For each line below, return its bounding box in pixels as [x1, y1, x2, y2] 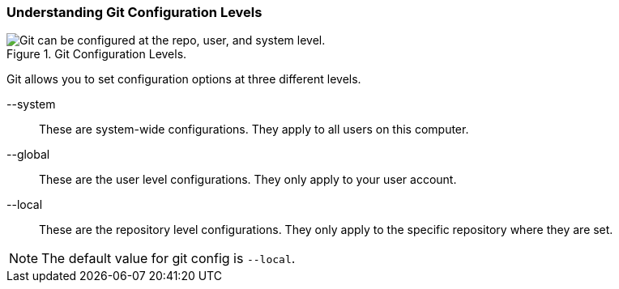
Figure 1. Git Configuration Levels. [6, 47, 187, 62]
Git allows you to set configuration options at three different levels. [6, 72, 361, 87]
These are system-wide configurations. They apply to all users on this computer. [39, 122, 469, 137]
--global [6, 147, 50, 162]
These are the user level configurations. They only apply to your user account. [39, 172, 457, 187]
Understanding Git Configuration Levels [6, 4, 263, 20]
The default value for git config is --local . [41, 250, 296, 267]
